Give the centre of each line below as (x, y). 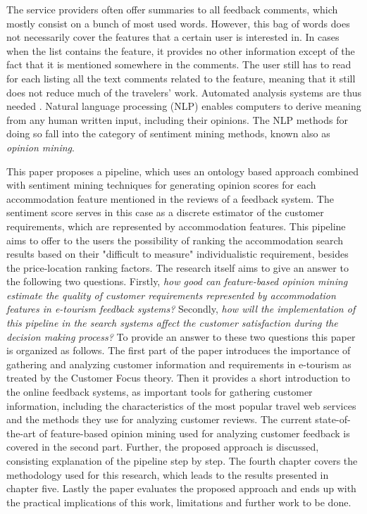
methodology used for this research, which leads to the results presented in (168, 474)
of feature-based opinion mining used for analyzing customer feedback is (194, 433)
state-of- (333, 419)
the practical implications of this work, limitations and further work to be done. (179, 502)
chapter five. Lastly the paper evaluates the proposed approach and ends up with (181, 488)
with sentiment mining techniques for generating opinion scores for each (161, 185)
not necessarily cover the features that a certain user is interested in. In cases (173, 37)
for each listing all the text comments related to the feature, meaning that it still (181, 78)
